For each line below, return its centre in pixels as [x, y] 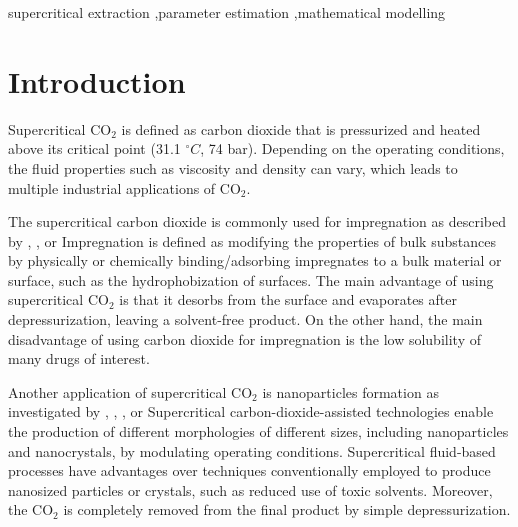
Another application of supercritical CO [130, 391]
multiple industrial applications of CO [124, 187]
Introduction [97, 80]
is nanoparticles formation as [350, 391]
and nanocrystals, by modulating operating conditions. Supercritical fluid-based [252, 450]
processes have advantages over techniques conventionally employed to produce [249, 470]
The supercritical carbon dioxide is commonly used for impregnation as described [257, 221]
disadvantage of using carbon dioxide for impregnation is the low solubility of [244, 338]
